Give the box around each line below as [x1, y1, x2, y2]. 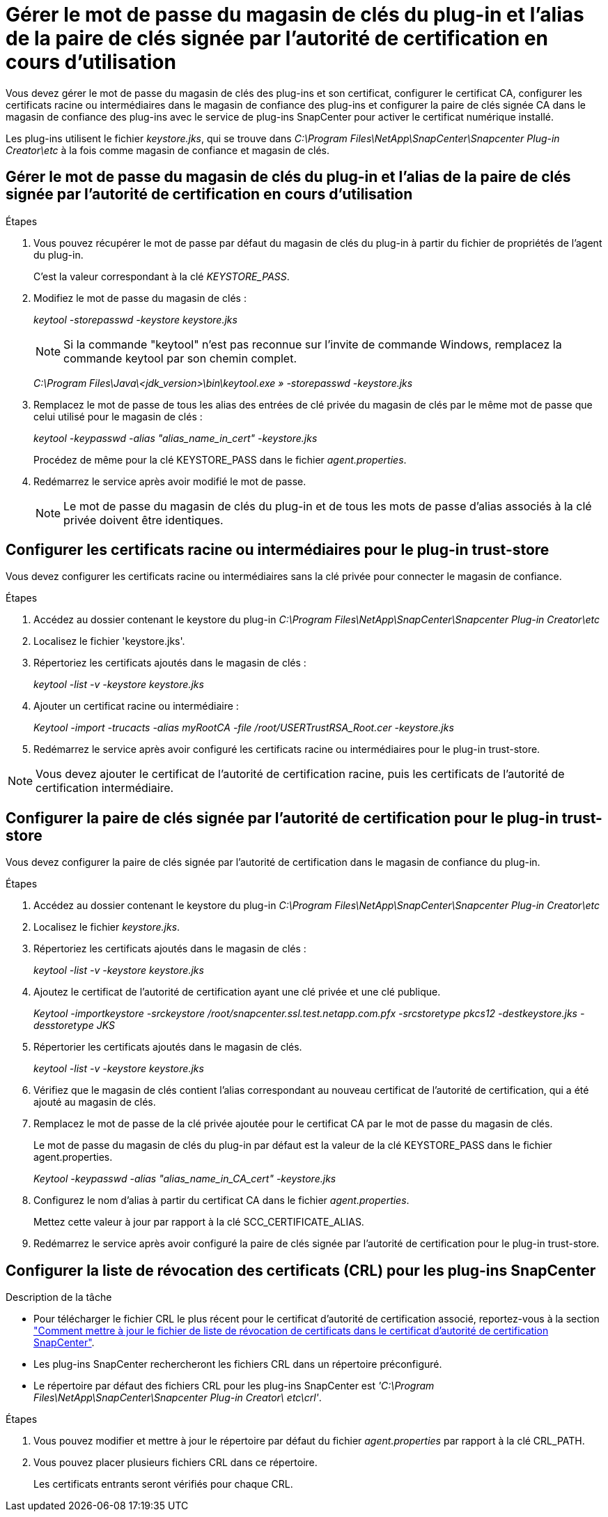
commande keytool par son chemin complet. [63, 351, 297, 365]
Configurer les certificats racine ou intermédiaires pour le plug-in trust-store [6, 541, 549, 559]
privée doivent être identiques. [63, 512, 224, 527]
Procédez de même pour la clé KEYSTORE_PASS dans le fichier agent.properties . [33, 453, 407, 466]
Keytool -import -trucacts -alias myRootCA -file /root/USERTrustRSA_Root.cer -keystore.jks [33, 722, 454, 734]
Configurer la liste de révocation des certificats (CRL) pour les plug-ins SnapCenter [6, 1261, 596, 1279]
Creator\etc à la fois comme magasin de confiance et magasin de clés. [6, 144, 330, 156]
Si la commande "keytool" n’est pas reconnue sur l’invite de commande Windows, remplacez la [63, 337, 562, 351]
